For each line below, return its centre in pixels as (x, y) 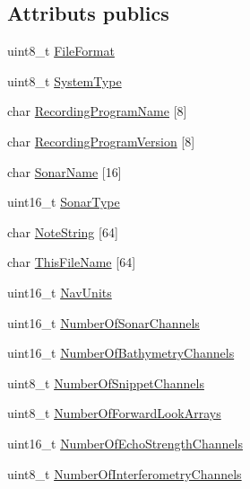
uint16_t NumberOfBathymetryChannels (121, 353)
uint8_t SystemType (65, 80)
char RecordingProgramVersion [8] (101, 141)
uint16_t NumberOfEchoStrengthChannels (125, 443)
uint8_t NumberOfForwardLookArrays (114, 413)
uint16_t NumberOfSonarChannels (103, 322)
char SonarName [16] (65, 171)
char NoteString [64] (63, 231)
